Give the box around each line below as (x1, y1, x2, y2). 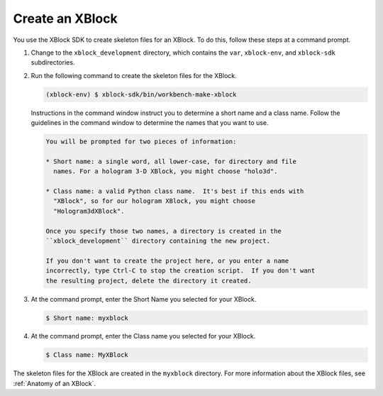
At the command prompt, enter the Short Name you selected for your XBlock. (30, 295, 257, 303)
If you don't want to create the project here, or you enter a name (45, 256, 289, 265)
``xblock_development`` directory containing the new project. (45, 236, 271, 245)
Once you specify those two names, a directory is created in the (45, 227, 282, 235)
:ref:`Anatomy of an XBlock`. (13, 379, 96, 387)
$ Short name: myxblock (45, 314, 129, 322)
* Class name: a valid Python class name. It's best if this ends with (45, 187, 304, 195)
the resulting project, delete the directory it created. (45, 277, 252, 285)
